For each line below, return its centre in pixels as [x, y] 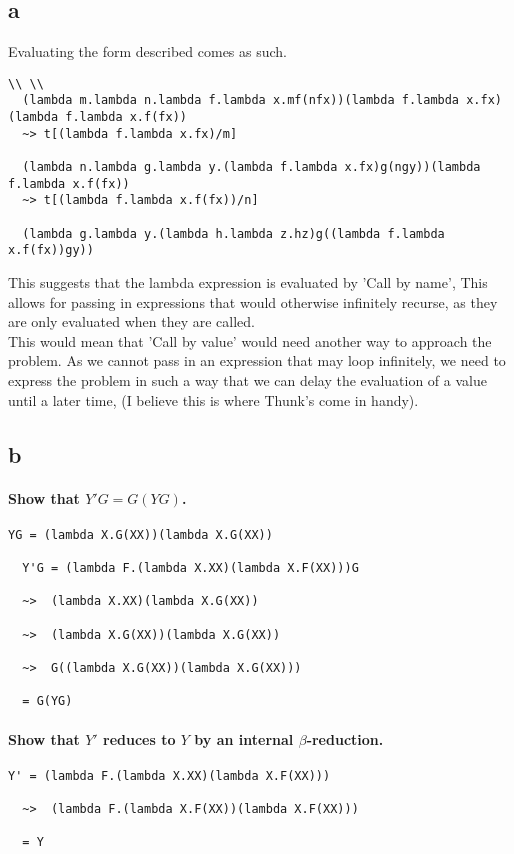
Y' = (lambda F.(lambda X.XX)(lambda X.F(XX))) [169, 775]
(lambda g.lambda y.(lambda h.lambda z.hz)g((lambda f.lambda [233, 233]
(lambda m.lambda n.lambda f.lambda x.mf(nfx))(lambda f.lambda [241, 100]
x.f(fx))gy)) [51, 250]
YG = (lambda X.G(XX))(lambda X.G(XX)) [140, 534]
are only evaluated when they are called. [132, 321]
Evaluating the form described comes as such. [148, 51]
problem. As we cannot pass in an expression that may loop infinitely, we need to [257, 360]
